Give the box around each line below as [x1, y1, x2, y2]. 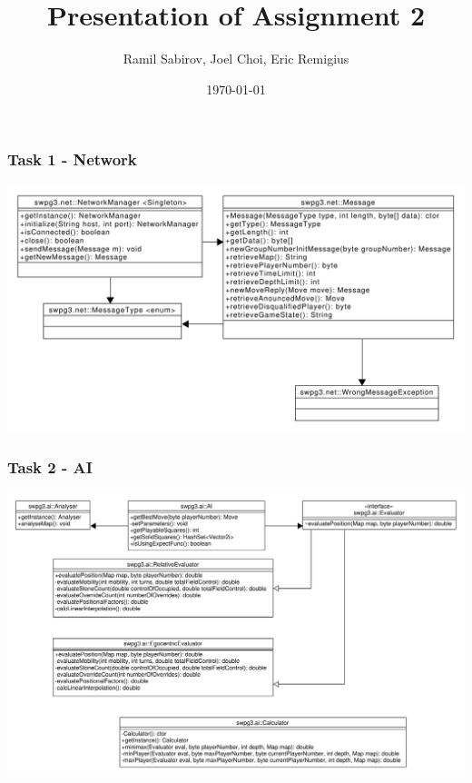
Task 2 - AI [7, 455, 93, 478]
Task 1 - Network [7, 148, 137, 171]
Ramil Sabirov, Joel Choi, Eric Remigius [123, 49, 349, 68]
